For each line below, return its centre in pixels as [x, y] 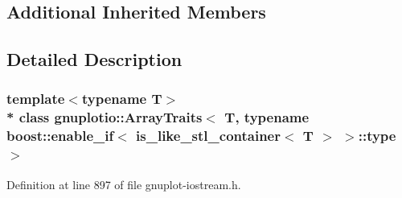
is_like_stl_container [208, 136]
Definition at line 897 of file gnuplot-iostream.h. [124, 184]
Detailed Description [94, 59]
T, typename [267, 117]
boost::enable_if [60, 136]
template [36, 99]
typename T [122, 99]
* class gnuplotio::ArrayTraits [105, 117]
